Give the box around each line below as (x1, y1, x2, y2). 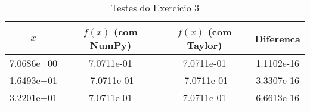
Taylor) (187, 38, 222, 52)
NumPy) (89, 38, 132, 52)
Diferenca (255, 31, 300, 45)
